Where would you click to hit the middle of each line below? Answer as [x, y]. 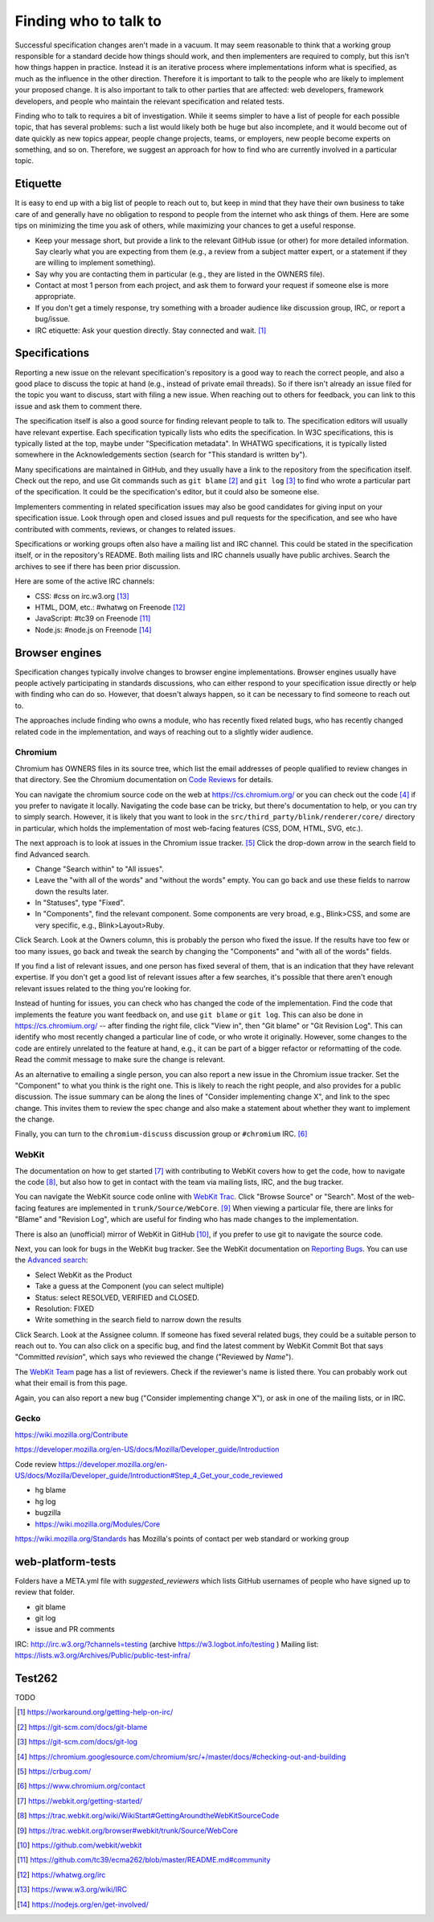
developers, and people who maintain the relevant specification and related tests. [149, 101]
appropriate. [55, 297]
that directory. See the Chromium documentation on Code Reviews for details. [144, 780]
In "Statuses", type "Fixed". [80, 903]
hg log [45, 1501]
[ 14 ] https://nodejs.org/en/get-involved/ [83, 1904]
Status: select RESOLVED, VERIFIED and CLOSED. [117, 1297]
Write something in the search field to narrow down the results [138, 1320]
